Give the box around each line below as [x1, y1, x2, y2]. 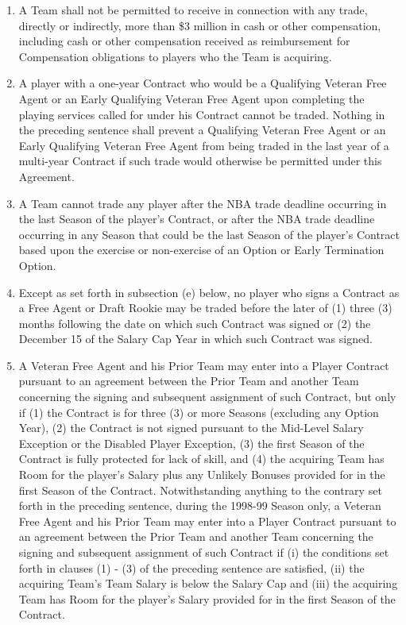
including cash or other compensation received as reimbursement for [18, 33, 350, 49]
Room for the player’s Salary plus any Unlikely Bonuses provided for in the [18, 466, 385, 483]
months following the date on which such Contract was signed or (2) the [18, 314, 371, 331]
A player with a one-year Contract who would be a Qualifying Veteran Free [18, 75, 387, 91]
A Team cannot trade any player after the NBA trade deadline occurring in [18, 195, 387, 211]
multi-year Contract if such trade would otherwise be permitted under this [18, 152, 382, 169]
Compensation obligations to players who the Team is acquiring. [18, 48, 332, 64]
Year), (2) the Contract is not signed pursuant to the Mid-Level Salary [18, 419, 364, 436]
